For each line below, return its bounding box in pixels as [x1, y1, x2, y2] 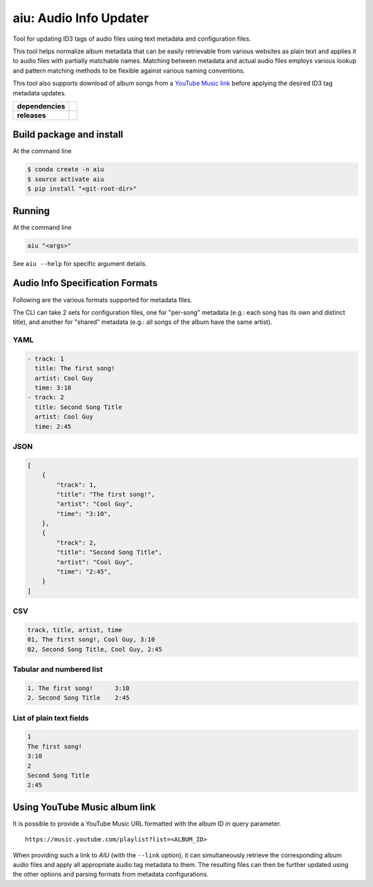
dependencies [17, 101, 66, 111]
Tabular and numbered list [12, 665, 103, 674]
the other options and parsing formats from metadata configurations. [12, 870, 209, 879]
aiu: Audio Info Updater [12, 10, 149, 26]
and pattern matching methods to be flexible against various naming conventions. [12, 66, 245, 75]
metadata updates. [12, 88, 67, 97]
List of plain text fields [12, 713, 89, 723]
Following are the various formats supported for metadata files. [12, 296, 193, 304]
